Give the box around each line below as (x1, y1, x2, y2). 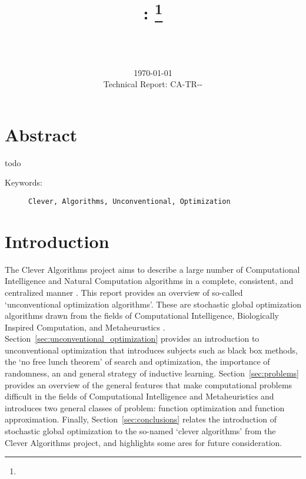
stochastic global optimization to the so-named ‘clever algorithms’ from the (5, 425, 276, 437)
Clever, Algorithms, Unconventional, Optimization (28, 197, 231, 206)
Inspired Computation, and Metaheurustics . (5, 321, 165, 333)
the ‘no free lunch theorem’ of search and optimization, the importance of (5, 355, 270, 368)
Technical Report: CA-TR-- (103, 78, 203, 90)
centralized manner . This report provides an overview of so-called (5, 286, 243, 298)
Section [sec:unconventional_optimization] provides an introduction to (5, 332, 260, 345)
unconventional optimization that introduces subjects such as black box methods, (5, 343, 298, 356)
